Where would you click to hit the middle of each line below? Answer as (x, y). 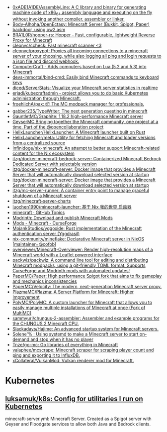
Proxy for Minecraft (32, 40)
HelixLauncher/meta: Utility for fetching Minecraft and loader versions (84, 137)
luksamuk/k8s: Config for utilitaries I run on (74, 399)
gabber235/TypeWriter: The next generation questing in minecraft (80, 111)
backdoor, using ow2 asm (39, 29)
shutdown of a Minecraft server (44, 196)
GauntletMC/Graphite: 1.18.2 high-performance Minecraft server (78, 116)
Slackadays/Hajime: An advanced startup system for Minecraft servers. (85, 328)
